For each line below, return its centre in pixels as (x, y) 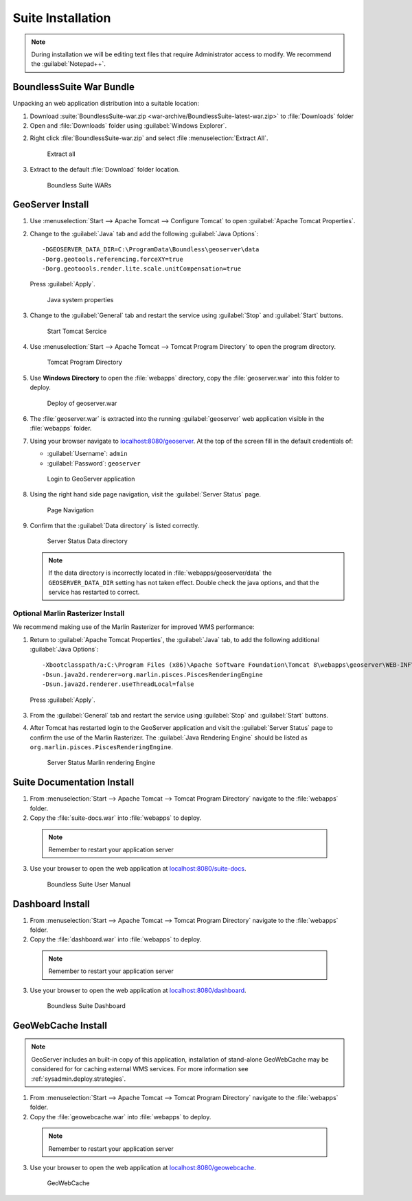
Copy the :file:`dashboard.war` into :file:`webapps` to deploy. (116, 939)
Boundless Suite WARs (79, 185)
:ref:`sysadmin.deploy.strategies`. (79, 1079)
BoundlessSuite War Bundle (74, 87)
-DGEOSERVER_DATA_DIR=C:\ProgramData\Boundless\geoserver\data (151, 250)
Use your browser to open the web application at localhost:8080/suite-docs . (138, 869)
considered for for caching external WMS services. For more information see (140, 1069)
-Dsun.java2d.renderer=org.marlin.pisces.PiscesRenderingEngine (153, 674)
